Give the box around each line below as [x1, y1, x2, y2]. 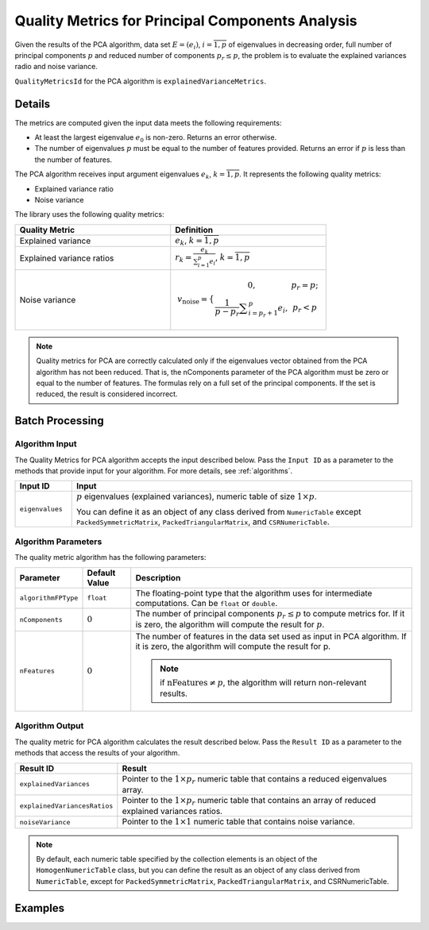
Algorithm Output [14, 720, 84, 731]
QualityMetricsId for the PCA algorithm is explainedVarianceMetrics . [14, 76, 266, 86]
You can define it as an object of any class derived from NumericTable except [75, 506, 361, 517]
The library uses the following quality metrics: [14, 210, 164, 219]
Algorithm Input [14, 438, 77, 450]
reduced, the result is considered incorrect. [36, 389, 178, 399]
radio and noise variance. [14, 62, 99, 71]
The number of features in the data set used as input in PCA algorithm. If [135, 631, 407, 642]
